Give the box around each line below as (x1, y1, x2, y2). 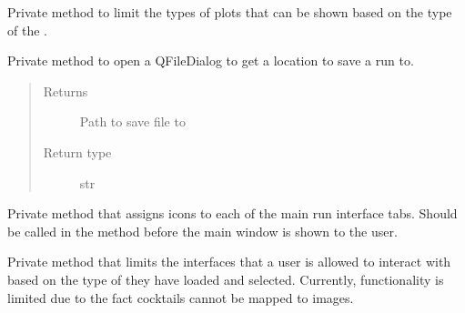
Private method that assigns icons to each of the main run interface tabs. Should (7, 204, 458, 223)
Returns (43, 81, 88, 100)
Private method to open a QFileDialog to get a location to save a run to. (7, 51, 414, 70)
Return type (43, 142, 112, 161)
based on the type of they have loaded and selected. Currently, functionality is (7, 269, 444, 288)
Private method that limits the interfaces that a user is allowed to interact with (7, 252, 451, 271)
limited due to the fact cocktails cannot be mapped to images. (7, 288, 354, 307)
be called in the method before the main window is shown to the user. (7, 221, 398, 240)
